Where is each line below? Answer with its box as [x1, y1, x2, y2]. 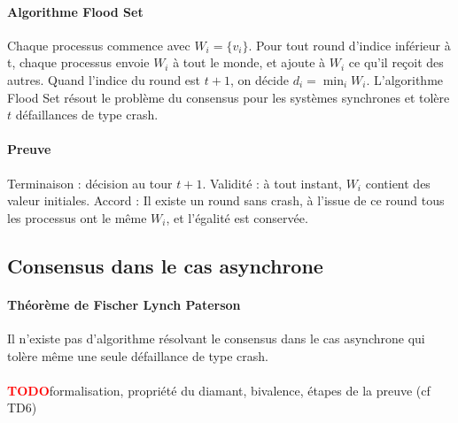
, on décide [229, 70, 290, 88]
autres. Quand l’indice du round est [7, 70, 201, 88]
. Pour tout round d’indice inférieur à [248, 35, 451, 54]
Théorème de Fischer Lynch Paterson [7, 295, 241, 313]
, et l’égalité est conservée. [166, 208, 308, 227]
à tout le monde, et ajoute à [173, 53, 326, 72]
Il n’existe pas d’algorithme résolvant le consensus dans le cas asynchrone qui [7, 328, 425, 347]
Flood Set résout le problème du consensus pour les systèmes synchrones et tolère [7, 88, 450, 106]
